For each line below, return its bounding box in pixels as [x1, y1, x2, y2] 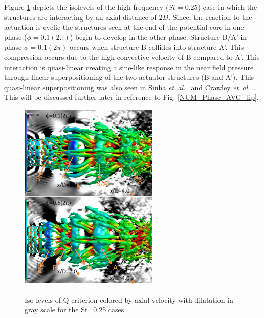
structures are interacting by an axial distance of [4, 11, 157, 22]
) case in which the [197, 2, 257, 12]
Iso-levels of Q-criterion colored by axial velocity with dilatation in [25, 294, 233, 305]
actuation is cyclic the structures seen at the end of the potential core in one [4, 22, 244, 32]
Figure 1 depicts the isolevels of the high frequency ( [4, 2, 169, 12]
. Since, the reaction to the [168, 11, 252, 22]
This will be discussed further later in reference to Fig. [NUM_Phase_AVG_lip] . [4, 92, 259, 102]
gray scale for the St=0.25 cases [25, 304, 124, 315]
